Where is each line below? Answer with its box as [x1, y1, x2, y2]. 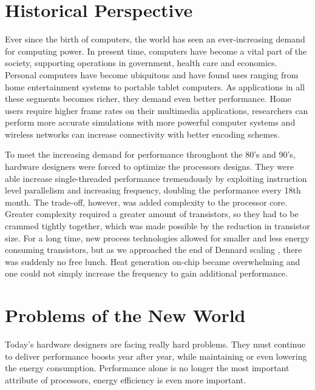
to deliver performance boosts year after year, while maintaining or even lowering [5, 349, 307, 362]
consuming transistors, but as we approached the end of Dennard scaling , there [5, 243, 302, 256]
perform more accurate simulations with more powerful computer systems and [5, 116, 296, 129]
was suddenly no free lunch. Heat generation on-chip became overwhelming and [5, 255, 300, 267]
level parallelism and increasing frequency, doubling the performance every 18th [5, 184, 301, 197]
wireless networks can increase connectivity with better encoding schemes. [5, 127, 280, 140]
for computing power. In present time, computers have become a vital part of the [5, 44, 307, 57]
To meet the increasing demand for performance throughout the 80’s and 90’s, [5, 148, 296, 161]
